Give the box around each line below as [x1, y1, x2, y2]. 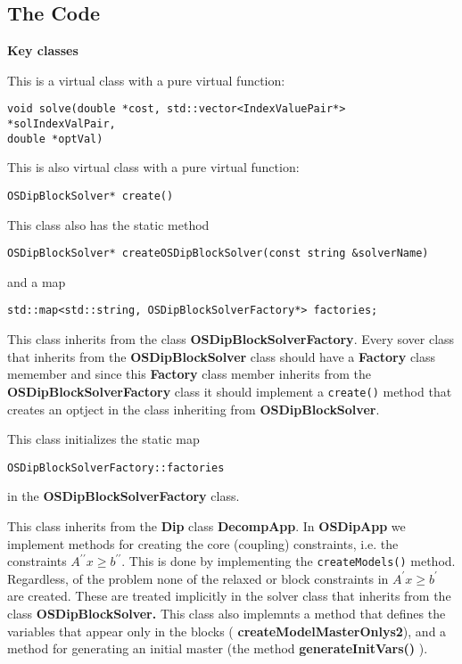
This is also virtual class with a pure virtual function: [7, 158, 300, 176]
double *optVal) [7, 132, 103, 145]
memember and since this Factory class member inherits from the [7, 365, 371, 383]
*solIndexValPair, [7, 118, 116, 131]
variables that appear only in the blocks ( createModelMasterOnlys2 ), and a [7, 621, 447, 640]
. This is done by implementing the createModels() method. [121, 552, 456, 570]
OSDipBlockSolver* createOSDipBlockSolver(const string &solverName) [7, 247, 429, 260]
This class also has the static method [7, 215, 210, 234]
